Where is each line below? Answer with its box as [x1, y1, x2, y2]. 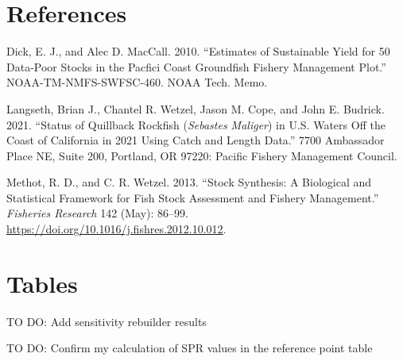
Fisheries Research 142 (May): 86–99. [6, 205, 188, 221]
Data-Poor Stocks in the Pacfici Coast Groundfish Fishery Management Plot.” [6, 58, 386, 75]
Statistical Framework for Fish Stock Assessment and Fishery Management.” [6, 189, 379, 205]
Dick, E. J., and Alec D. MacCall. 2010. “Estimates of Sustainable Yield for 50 [6, 43, 390, 60]
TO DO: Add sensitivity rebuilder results [6, 313, 207, 329]
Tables [6, 267, 78, 299]
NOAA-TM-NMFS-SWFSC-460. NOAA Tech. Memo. [6, 74, 268, 90]
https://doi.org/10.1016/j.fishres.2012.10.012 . [6, 221, 227, 237]
